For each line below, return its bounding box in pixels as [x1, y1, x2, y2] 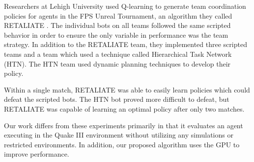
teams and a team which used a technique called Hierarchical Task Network [4, 48, 232, 59]
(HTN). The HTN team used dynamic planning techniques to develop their [4, 58, 231, 69]
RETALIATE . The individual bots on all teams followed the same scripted [4, 20, 231, 30]
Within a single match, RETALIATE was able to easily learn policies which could [4, 84, 250, 94]
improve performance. [4, 149, 69, 159]
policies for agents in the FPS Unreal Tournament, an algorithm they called [4, 10, 232, 21]
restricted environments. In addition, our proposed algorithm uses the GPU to [4, 139, 240, 149]
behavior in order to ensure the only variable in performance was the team [4, 29, 228, 40]
